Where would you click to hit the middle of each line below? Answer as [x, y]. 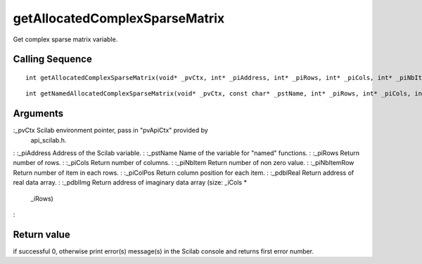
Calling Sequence [53, 59]
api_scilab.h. [49, 140]
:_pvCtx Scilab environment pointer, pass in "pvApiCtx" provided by [111, 131]
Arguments [38, 113]
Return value [41, 234]
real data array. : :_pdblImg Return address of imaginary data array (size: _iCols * [130, 183]
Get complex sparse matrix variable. [65, 39]
